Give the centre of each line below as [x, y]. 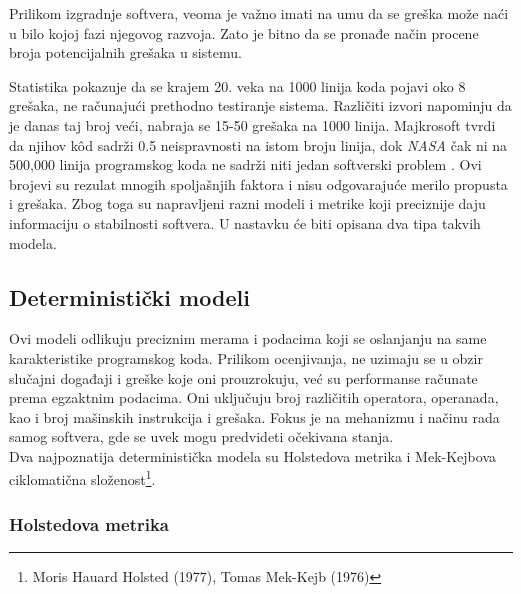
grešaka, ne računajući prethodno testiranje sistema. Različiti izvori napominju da [260, 105]
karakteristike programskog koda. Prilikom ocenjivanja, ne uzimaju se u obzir [246, 357]
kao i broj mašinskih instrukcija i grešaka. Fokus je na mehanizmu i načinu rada [254, 416]
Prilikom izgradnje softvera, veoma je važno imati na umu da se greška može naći [259, 13]
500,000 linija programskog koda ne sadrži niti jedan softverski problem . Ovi [245, 164]
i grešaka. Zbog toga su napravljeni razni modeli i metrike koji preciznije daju [247, 203]
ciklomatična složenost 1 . [82, 478]
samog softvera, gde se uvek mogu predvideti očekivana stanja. [201, 436]
